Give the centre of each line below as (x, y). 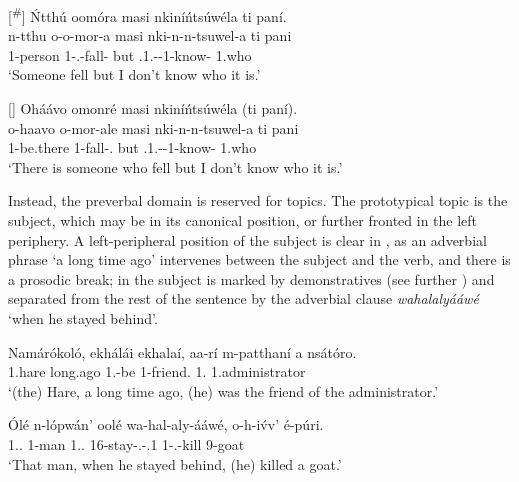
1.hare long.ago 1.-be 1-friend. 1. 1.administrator (157, 371)
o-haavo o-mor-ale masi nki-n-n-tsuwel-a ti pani (153, 127)
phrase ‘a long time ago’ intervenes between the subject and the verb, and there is (259, 259)
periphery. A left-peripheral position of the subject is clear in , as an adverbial (247, 239)
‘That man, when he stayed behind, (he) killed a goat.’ (175, 463)
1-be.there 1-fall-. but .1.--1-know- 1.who (132, 147)
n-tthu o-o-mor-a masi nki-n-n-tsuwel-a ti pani (150, 35)
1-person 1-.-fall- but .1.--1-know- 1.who (130, 54)
